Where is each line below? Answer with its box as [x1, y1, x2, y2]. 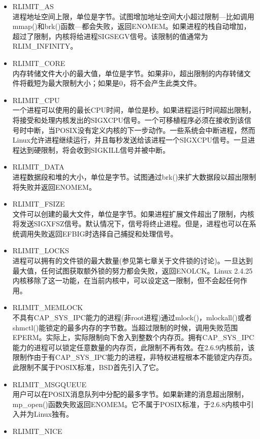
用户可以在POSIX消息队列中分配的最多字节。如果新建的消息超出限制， [12, 389, 248, 399]
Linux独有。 [34, 409, 74, 419]
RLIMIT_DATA [12, 161, 64, 172]
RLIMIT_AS [12, 1, 54, 11]
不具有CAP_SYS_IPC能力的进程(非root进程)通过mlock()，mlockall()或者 [12, 312, 252, 323]
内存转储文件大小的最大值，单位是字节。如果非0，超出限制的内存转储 [12, 67, 244, 78]
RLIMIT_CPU [12, 94, 60, 105]
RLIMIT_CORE [12, 57, 66, 68]
